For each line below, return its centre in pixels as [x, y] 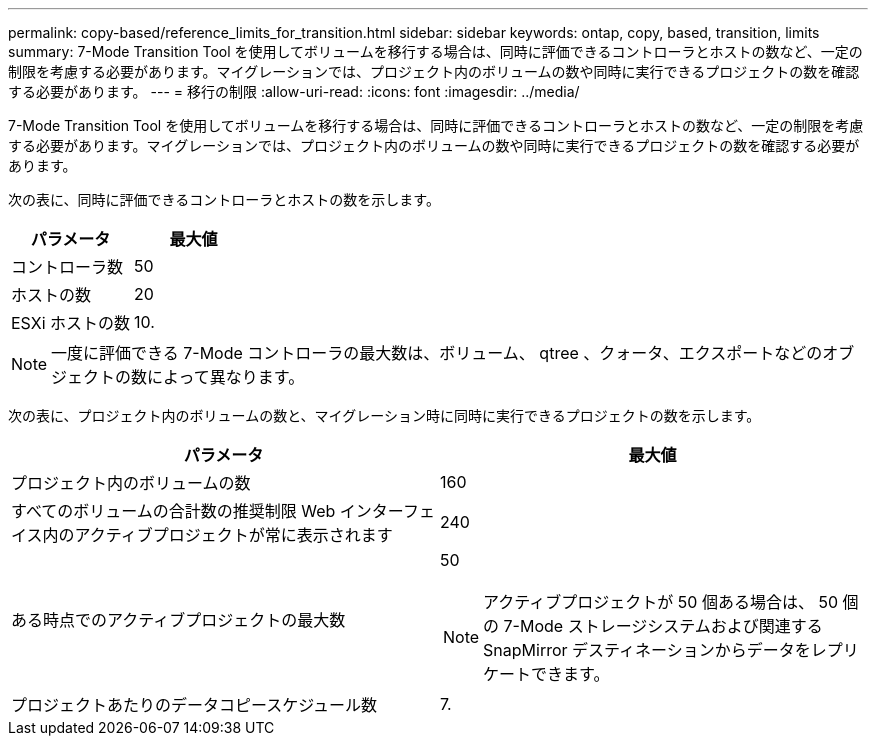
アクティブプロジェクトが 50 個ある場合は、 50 [660, 602]
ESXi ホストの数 [71, 323]
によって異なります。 [226, 377]
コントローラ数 [67, 267]
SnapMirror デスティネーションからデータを [647, 650]
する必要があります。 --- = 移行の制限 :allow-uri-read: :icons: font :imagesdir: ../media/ [294, 91]
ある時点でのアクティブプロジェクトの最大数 [178, 620]
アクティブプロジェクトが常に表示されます [233, 535]
